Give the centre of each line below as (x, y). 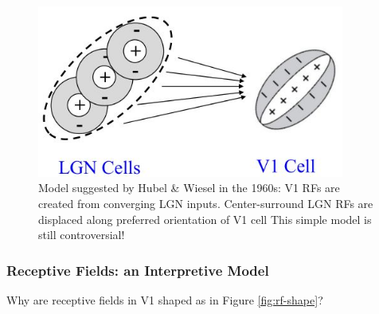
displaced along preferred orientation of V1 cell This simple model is (205, 219)
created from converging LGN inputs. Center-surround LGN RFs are (206, 203)
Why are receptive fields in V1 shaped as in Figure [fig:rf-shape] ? (165, 299)
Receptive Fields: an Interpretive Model (138, 270)
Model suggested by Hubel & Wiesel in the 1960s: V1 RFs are (189, 188)
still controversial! (82, 235)
